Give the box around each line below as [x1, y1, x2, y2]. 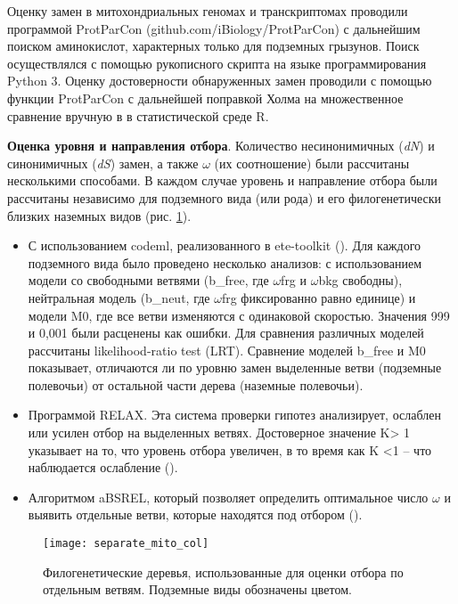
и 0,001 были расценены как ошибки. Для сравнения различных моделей [28, 323, 424, 342]
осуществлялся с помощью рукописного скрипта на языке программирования [7, 53, 427, 72]
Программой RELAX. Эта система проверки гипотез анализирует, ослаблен [28, 405, 441, 424]
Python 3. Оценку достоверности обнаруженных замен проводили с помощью [7, 71, 432, 90]
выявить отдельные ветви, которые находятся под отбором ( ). [28, 505, 363, 524]
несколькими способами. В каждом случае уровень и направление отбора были [7, 171, 438, 190]
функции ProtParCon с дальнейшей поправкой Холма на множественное [7, 88, 404, 107]
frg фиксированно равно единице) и [221, 288, 416, 306]
